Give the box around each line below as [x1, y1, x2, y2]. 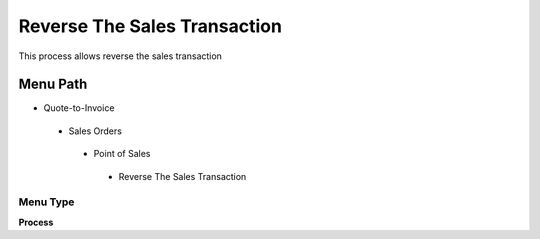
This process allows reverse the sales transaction [18, 50, 222, 62]
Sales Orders [68, 125, 122, 137]
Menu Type [18, 195, 75, 209]
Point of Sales [93, 148, 151, 160]
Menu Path [18, 76, 88, 93]
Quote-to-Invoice [43, 102, 115, 114]
